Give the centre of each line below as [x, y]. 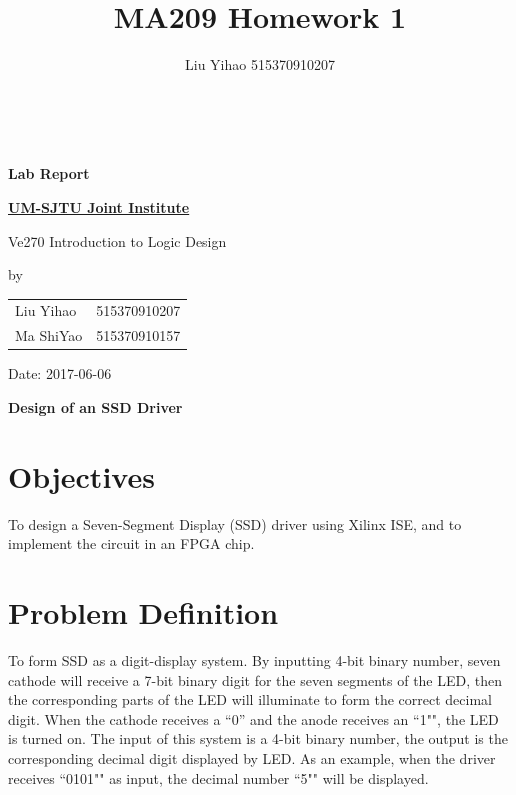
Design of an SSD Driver [95, 406]
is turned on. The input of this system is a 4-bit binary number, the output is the [258, 738]
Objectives [81, 475]
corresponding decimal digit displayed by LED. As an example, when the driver [252, 757]
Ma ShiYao [49, 335]
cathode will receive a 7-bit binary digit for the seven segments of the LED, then [255, 679]
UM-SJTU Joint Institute [99, 206]
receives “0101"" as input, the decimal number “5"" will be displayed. [218, 777]
